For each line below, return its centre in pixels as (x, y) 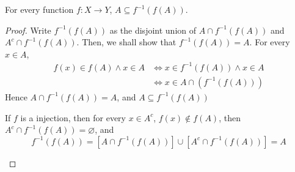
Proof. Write (28, 30)
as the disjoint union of (153, 30)
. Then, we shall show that (126, 42)
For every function (39, 9)
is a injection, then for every (73, 117)
